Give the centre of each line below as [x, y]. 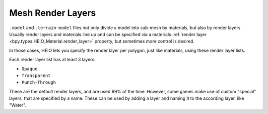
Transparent [36, 76]
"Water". [18, 105]
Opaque [30, 69]
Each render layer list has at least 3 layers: [52, 60]
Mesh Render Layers [53, 13]
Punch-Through [39, 82]
